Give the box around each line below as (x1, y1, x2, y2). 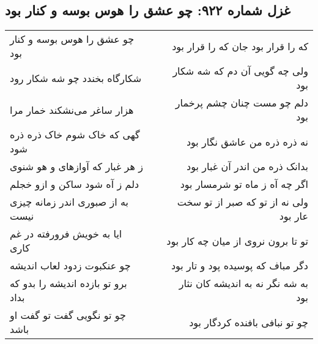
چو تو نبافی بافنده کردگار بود (189, 315, 308, 329)
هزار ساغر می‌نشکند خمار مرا (10, 102, 134, 117)
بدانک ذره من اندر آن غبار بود (187, 159, 308, 174)
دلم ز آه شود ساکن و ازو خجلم (10, 177, 139, 192)
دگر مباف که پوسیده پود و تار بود (171, 258, 308, 273)
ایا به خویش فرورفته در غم (10, 226, 122, 241)
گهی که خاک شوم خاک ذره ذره (10, 127, 140, 142)
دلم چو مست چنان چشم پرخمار (175, 95, 308, 110)
